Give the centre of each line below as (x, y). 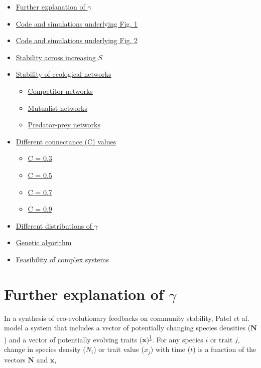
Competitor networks (60, 90)
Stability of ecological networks (63, 74)
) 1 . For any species (175, 338)
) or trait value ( (119, 349)
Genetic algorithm (44, 242)
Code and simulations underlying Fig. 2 (77, 40)
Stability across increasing (56, 57)
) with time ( (170, 349)
